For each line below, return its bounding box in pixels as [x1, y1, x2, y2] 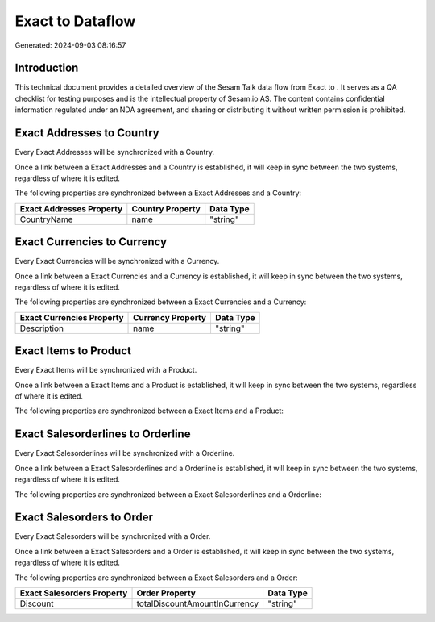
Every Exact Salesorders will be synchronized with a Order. [14, 532, 211, 541]
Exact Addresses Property [19, 202, 123, 214]
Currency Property [133, 311, 207, 323]
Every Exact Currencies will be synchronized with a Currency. [14, 257, 220, 266]
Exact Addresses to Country [14, 126, 160, 140]
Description [19, 323, 64, 334]
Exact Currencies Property [19, 311, 124, 323]
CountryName [19, 214, 73, 225]
